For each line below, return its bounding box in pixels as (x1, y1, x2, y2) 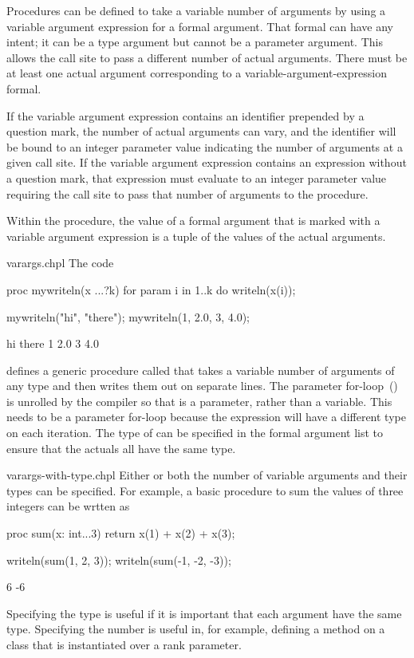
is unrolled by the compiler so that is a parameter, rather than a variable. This (6, 392, 392, 409)
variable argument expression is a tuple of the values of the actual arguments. (6, 227, 386, 244)
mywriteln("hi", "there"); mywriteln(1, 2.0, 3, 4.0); (6, 308, 250, 325)
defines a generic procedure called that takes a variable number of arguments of (6, 361, 395, 378)
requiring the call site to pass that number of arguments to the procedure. (6, 185, 369, 202)
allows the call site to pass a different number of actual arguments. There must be (6, 49, 408, 65)
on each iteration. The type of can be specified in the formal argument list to (6, 424, 383, 441)
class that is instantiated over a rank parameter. (6, 636, 242, 652)
